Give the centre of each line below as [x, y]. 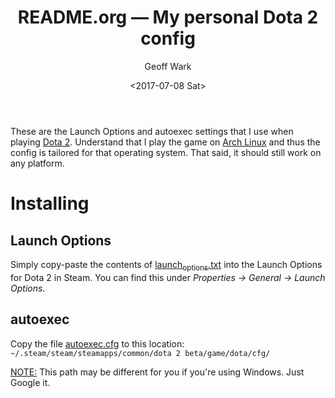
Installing [50, 203]
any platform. [37, 163]
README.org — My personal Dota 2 [168, 17]
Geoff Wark [168, 66]
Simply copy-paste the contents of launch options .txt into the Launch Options [166, 265]
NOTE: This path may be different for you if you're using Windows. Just [157, 372]
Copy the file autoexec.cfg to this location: [97, 343]
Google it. [30, 382]
